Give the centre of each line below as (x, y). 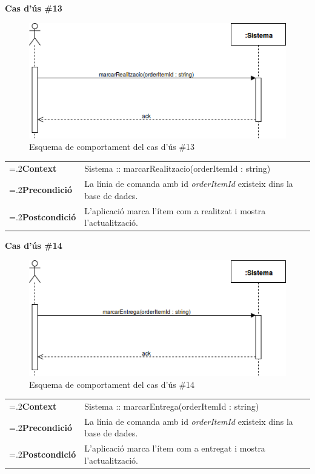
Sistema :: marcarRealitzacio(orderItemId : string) (177, 168)
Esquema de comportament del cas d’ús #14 (112, 384)
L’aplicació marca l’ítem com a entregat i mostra (175, 448)
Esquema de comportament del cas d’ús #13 (112, 147)
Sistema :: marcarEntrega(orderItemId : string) (172, 406)
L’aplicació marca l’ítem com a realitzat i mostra (175, 210)
